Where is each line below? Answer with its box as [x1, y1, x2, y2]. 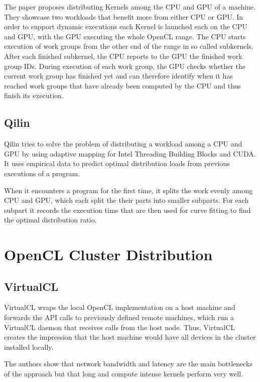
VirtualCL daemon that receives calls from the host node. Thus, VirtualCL [4, 322, 235, 332]
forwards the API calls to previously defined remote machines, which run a [4, 312, 234, 323]
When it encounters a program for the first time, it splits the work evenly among [4, 185, 253, 195]
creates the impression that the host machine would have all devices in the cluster [4, 332, 256, 342]
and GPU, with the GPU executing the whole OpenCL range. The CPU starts [4, 31, 246, 41]
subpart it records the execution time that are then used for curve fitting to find [4, 204, 251, 215]
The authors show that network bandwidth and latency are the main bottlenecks [4, 358, 253, 369]
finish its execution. [4, 90, 64, 101]
